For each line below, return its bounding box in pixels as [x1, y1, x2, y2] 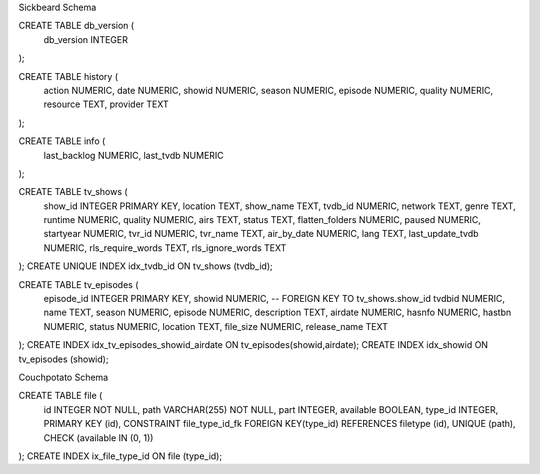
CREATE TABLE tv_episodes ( [18, 278, 139, 290]
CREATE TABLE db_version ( [18, 20, 135, 32]
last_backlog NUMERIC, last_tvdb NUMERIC [43, 149, 224, 161]
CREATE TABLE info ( [18, 135, 106, 147]
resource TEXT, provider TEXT [43, 98, 169, 110]
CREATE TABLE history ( [18, 70, 119, 82]
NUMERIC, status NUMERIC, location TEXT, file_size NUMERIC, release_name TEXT [43, 320, 389, 332]
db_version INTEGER [43, 33, 129, 45]
